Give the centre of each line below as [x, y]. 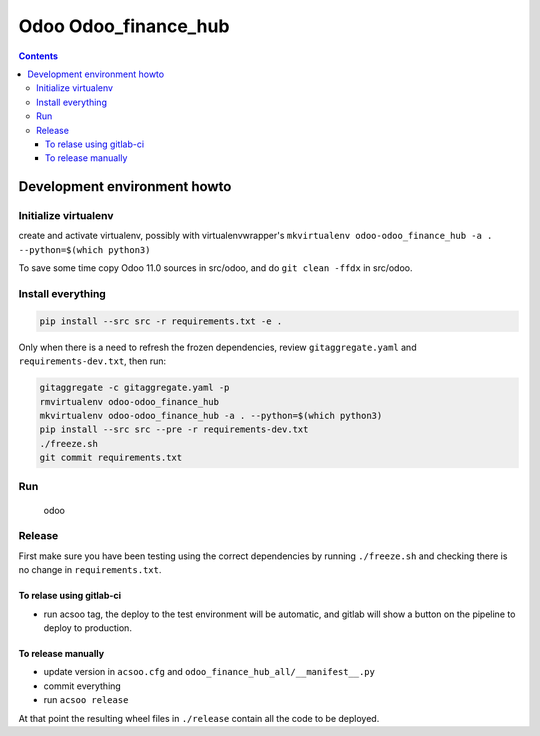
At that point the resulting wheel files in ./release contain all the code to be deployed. [199, 718]
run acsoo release [86, 700]
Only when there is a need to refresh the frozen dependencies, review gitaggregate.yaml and [217, 347]
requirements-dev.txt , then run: [92, 361]
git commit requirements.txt [111, 458]
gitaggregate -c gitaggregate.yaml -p [134, 388]
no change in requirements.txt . [90, 570]
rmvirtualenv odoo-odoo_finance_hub [129, 401]
